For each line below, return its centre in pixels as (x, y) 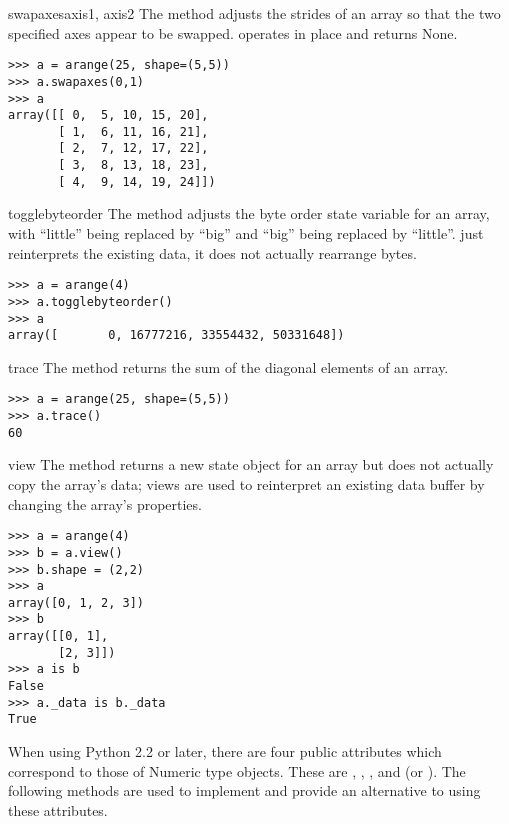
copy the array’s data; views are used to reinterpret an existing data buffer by (246, 484)
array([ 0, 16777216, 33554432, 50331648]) (176, 335)
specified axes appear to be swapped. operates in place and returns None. (233, 32)
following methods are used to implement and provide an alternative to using (244, 790)
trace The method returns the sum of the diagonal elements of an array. (228, 366)
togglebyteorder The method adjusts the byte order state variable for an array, (249, 213)
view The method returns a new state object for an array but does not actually (251, 464)
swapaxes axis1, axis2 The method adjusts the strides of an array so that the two (254, 13)
